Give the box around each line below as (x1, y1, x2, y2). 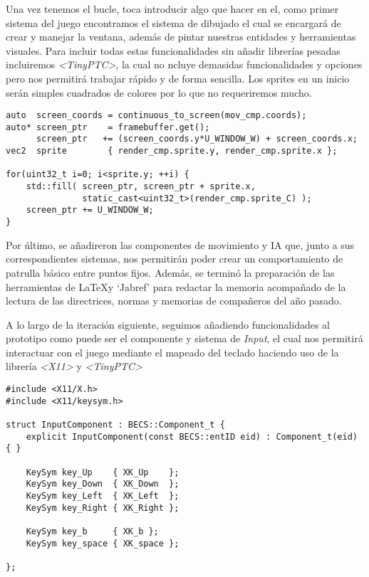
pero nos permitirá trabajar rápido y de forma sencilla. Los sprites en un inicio (6, 70, 350, 85)
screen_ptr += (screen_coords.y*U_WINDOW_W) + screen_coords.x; (36, 134, 358, 144)
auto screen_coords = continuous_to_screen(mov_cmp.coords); (6, 110, 307, 121)
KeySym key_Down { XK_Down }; (26, 479, 180, 489)
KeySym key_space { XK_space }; (26, 538, 180, 549)
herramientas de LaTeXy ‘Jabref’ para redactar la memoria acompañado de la (6, 279, 346, 294)
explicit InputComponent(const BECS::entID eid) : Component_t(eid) (26, 431, 358, 442)
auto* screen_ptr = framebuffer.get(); (6, 122, 210, 132)
